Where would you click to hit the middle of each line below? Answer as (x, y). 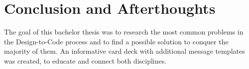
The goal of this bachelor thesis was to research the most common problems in (124, 32)
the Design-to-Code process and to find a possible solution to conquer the (116, 41)
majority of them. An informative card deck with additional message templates (124, 51)
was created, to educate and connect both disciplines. (85, 60)
